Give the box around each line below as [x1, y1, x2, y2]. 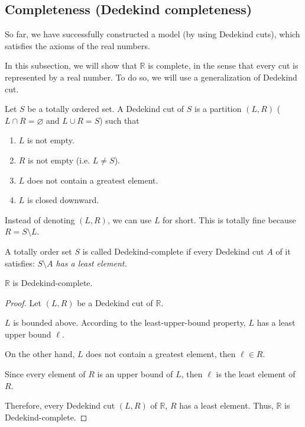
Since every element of [5, 368, 86, 380]
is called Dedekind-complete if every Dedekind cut [82, 245, 264, 257]
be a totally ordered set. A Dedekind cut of [27, 102, 184, 115]
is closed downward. [27, 194, 99, 206]
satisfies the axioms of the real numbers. [5, 39, 150, 52]
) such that [99, 114, 139, 126]
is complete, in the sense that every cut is [148, 59, 298, 72]
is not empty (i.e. [28, 153, 90, 166]
